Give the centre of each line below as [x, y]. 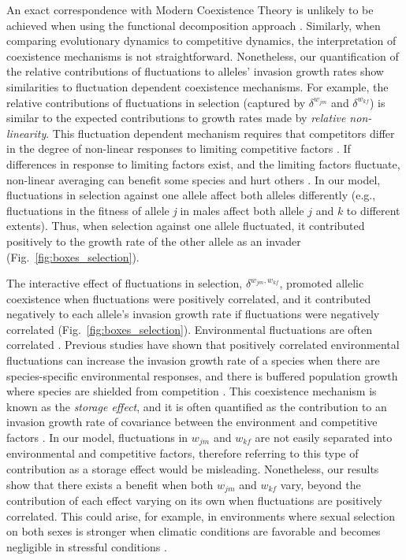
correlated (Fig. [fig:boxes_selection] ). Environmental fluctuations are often [189, 329]
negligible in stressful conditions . [87, 546]
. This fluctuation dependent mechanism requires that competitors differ [220, 133]
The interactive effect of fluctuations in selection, [125, 283]
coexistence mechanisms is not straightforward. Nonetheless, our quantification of [203, 56]
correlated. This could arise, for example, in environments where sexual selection [201, 515]
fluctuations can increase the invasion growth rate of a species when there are [193, 360]
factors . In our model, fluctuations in [97, 438]
